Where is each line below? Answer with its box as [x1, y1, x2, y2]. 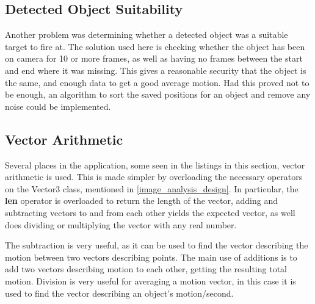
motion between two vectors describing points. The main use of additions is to [5, 250, 297, 263]
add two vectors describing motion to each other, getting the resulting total [5, 262, 287, 275]
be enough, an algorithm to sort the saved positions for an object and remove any [5, 88, 311, 101]
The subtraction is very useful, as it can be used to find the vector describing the [5, 239, 308, 252]
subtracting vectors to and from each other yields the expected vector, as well [5, 206, 295, 219]
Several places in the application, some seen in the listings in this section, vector [5, 158, 305, 171]
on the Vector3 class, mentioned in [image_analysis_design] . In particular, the [5, 182, 299, 195]
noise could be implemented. [5, 100, 111, 112]
